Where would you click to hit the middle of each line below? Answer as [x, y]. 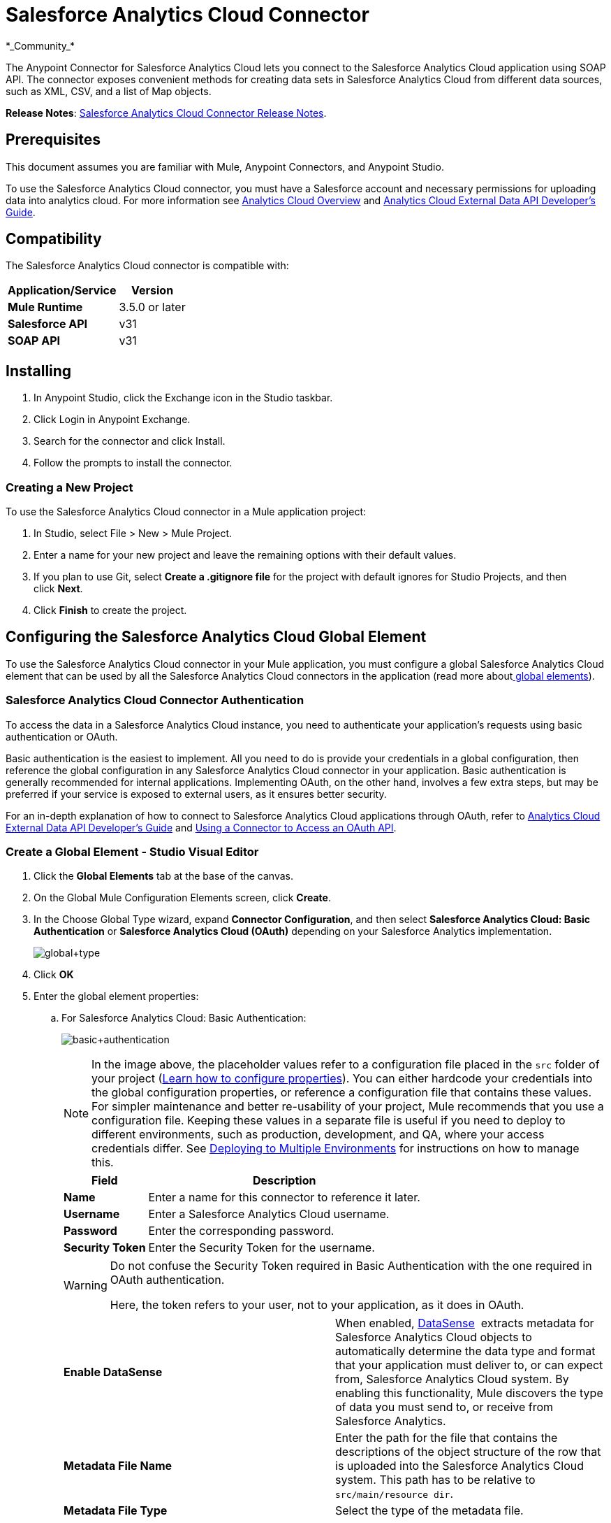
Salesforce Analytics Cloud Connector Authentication [155, 700]
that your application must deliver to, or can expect [469, 1365]
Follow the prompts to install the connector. [133, 463]
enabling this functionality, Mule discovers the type [469, 1393]
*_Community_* [41, 45]
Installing [39, 371]
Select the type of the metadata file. [429, 1511]
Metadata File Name [118, 1466]
